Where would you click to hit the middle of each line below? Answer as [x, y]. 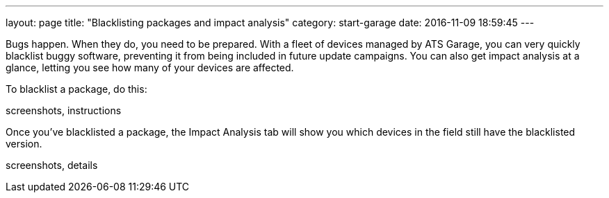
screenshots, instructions [64, 110]
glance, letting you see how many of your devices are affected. [150, 67]
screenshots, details [52, 165]
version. [24, 144]
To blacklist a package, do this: [76, 89]
